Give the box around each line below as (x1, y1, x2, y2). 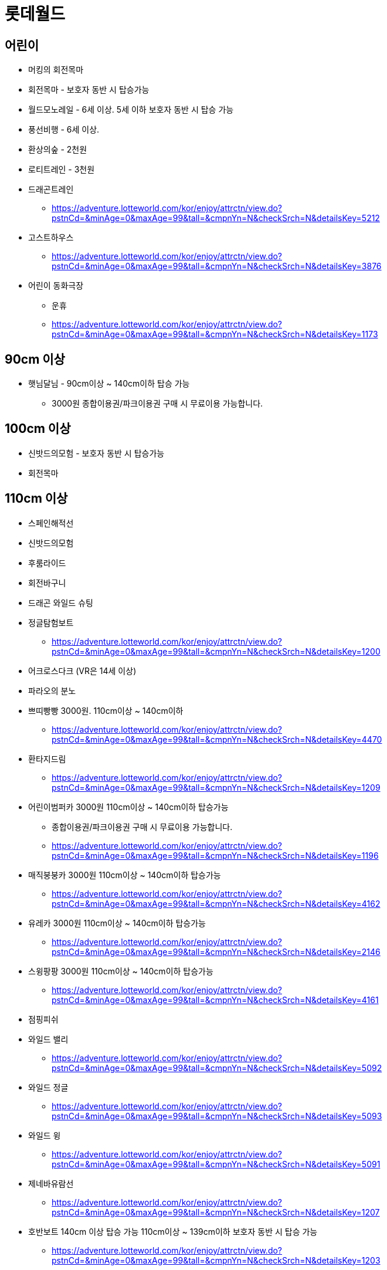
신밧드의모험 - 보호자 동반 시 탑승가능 (28, 448, 165, 458)
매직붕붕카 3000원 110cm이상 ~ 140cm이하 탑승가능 (28, 869, 221, 880)
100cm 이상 (5, 421, 71, 436)
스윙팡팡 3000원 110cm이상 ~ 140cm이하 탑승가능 (28, 966, 213, 976)
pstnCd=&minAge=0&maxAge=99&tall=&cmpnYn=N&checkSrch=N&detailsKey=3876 (52, 261, 382, 272)
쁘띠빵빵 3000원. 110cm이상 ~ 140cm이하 (28, 705, 184, 716)
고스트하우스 (28, 232, 74, 243)
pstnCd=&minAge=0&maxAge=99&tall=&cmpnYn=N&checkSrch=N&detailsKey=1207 (52, 1207, 380, 1217)
